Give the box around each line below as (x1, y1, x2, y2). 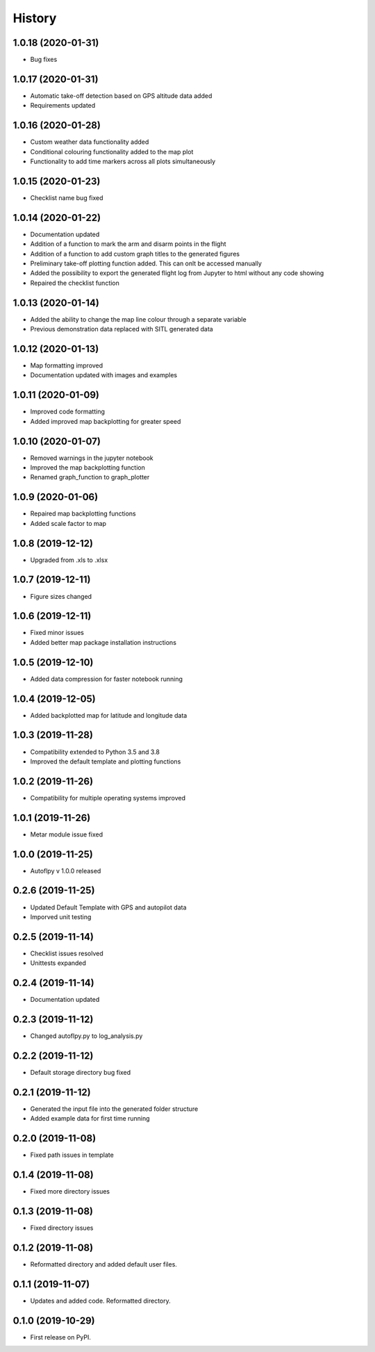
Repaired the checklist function (30, 279, 119, 287)
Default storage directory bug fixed (30, 1068, 131, 1076)
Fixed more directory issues (30, 1187, 110, 1196)
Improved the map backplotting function (30, 463, 145, 472)
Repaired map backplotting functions (30, 509, 136, 518)
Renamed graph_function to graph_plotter (30, 473, 150, 481)
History (12, 10, 57, 26)
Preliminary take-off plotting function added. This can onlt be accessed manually (30, 259, 262, 267)
